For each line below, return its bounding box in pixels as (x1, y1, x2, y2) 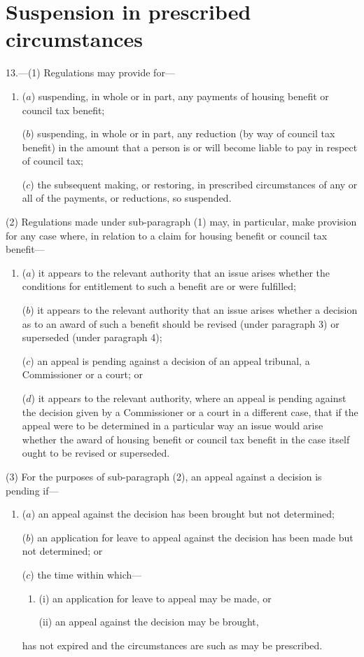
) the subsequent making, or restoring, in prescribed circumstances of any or (30, 177, 358, 191)
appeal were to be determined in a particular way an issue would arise (22, 418, 323, 433)
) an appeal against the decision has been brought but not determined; (31, 506, 335, 521)
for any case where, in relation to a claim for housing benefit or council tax (6, 228, 328, 242)
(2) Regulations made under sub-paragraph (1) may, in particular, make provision (6, 214, 357, 229)
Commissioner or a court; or (22, 367, 143, 382)
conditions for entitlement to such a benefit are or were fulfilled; (22, 279, 296, 293)
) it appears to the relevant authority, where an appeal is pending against (31, 391, 346, 405)
